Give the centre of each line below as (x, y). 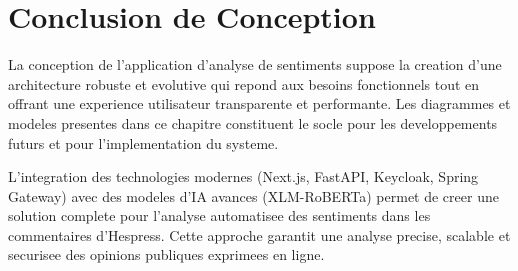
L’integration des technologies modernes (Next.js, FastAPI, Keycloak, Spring (243, 176)
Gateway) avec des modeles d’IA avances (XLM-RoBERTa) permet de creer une (253, 195)
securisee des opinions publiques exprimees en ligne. (166, 254)
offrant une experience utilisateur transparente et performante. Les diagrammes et (259, 103)
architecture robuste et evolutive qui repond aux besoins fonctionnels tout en (244, 83)
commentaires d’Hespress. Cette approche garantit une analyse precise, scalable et (259, 234)
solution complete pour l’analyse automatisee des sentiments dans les (219, 215)
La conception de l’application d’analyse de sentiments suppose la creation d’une (255, 64)
